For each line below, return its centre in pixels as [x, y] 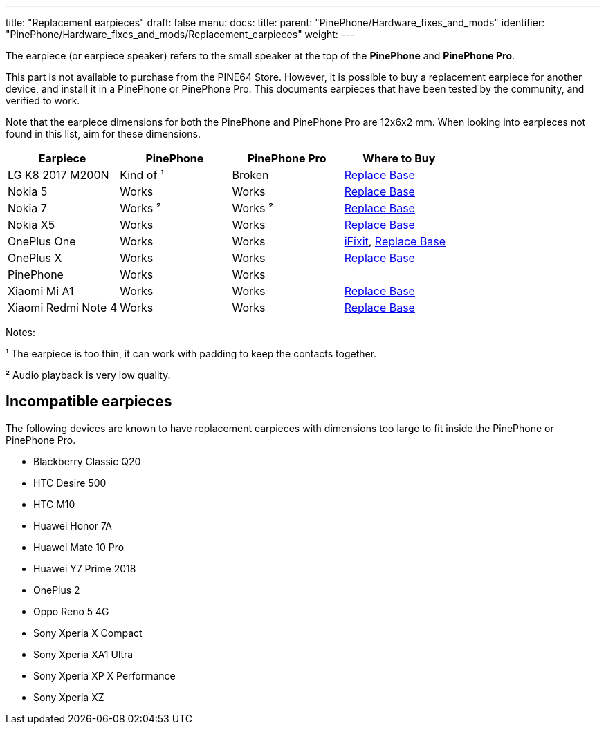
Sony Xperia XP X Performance [104, 675]
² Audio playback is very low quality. [88, 375]
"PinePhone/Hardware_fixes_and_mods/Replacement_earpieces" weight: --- [180, 34]
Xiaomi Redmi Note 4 [63, 308]
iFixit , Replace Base [395, 241]
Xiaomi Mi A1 [41, 291]
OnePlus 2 [57, 590]
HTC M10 [54, 504]
